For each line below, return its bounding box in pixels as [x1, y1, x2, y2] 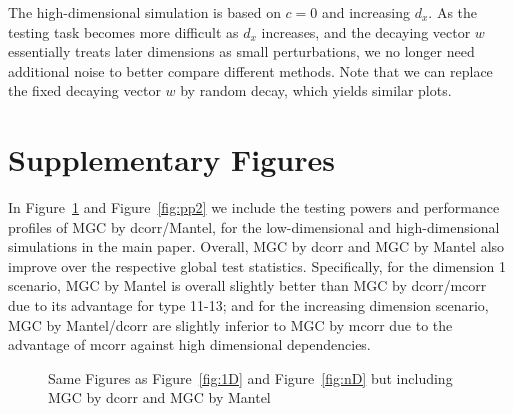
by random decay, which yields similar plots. [180, 80, 452, 101]
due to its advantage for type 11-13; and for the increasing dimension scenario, [8, 295, 489, 316]
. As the [428, 2, 478, 22]
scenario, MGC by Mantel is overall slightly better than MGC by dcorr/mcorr [8, 275, 487, 296]
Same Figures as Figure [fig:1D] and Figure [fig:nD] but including [48, 367, 453, 388]
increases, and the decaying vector [261, 21, 471, 42]
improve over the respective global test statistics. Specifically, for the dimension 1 [8, 255, 506, 276]
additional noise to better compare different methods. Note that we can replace [8, 60, 493, 81]
